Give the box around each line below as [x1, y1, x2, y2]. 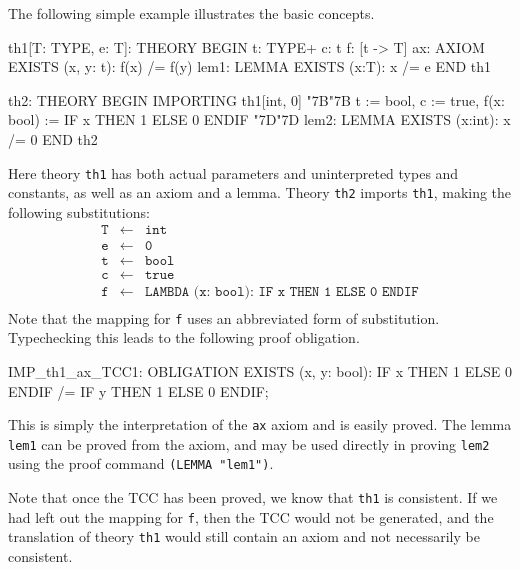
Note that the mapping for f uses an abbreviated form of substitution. [8, 307, 440, 328]
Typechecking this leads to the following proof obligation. [8, 327, 360, 348]
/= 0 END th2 [8, 128, 98, 149]
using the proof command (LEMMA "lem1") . [8, 453, 274, 474]
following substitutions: [8, 201, 150, 222]
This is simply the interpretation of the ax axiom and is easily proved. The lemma [8, 414, 512, 435]
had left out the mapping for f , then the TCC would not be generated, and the [8, 506, 494, 527]
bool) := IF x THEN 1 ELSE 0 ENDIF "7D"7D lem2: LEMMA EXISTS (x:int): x [8, 109, 511, 130]
